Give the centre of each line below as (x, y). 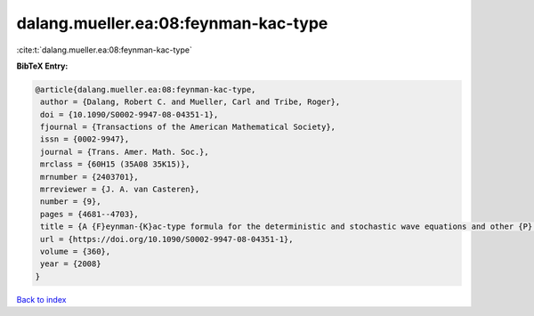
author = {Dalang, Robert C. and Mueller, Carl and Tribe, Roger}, (190, 102)
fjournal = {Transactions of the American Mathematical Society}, (188, 127)
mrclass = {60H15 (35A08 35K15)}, (115, 164)
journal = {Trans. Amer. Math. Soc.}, (125, 152)
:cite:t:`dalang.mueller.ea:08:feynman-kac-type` (105, 50)
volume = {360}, (76, 251)
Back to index (41, 299)
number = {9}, (71, 202)
